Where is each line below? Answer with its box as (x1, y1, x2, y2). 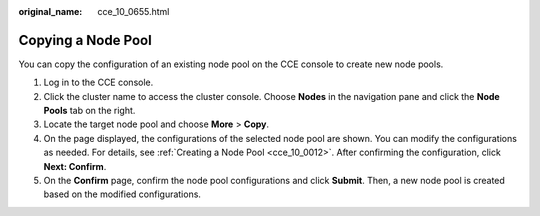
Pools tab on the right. (43, 105, 136, 117)
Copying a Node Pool (18, 31, 152, 49)
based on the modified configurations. (43, 188, 202, 200)
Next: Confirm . (43, 160, 107, 172)
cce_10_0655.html (97, 6, 170, 17)
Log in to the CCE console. (43, 76, 154, 89)
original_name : (18, 6, 83, 17)
